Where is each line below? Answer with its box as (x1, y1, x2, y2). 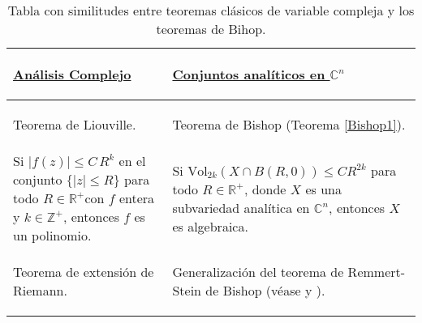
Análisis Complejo (13, 65, 131, 83)
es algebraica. (172, 216, 248, 236)
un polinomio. (13, 226, 92, 244)
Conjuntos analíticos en (172, 65, 325, 83)
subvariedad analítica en (172, 198, 310, 217)
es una (305, 179, 342, 198)
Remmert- (347, 262, 406, 281)
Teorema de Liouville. (13, 115, 136, 134)
